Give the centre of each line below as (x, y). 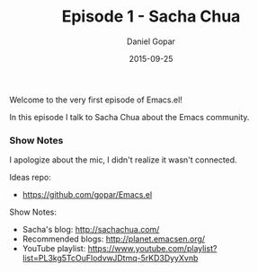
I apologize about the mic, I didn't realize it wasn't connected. (123, 160)
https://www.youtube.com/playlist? (152, 249)
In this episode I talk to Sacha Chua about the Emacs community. (129, 117)
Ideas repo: (31, 178)
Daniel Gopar (151, 41)
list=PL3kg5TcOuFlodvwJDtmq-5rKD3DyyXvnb (110, 259)
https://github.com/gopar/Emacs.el (87, 195)
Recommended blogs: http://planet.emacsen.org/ (113, 239)
